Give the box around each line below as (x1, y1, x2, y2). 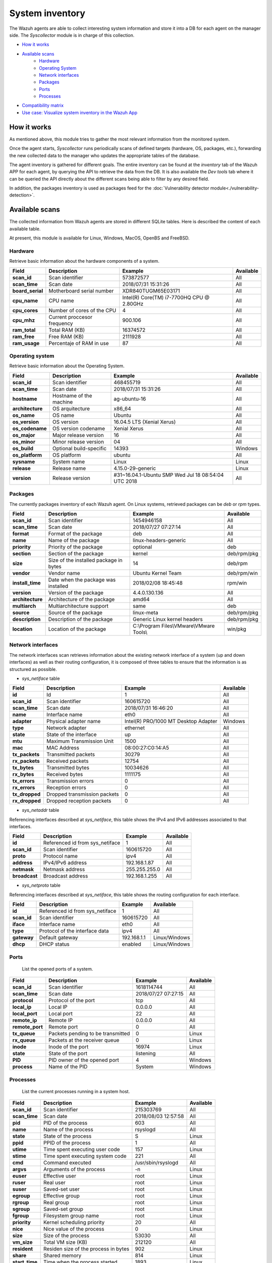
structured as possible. (9, 666, 57, 672)
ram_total (12, 326, 36, 333)
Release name (52, 465, 86, 472)
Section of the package (48, 550, 104, 557)
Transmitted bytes (46, 764, 90, 771)
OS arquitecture (52, 405, 90, 412)
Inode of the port (48, 1043, 89, 1050)
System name (52, 458, 85, 465)
